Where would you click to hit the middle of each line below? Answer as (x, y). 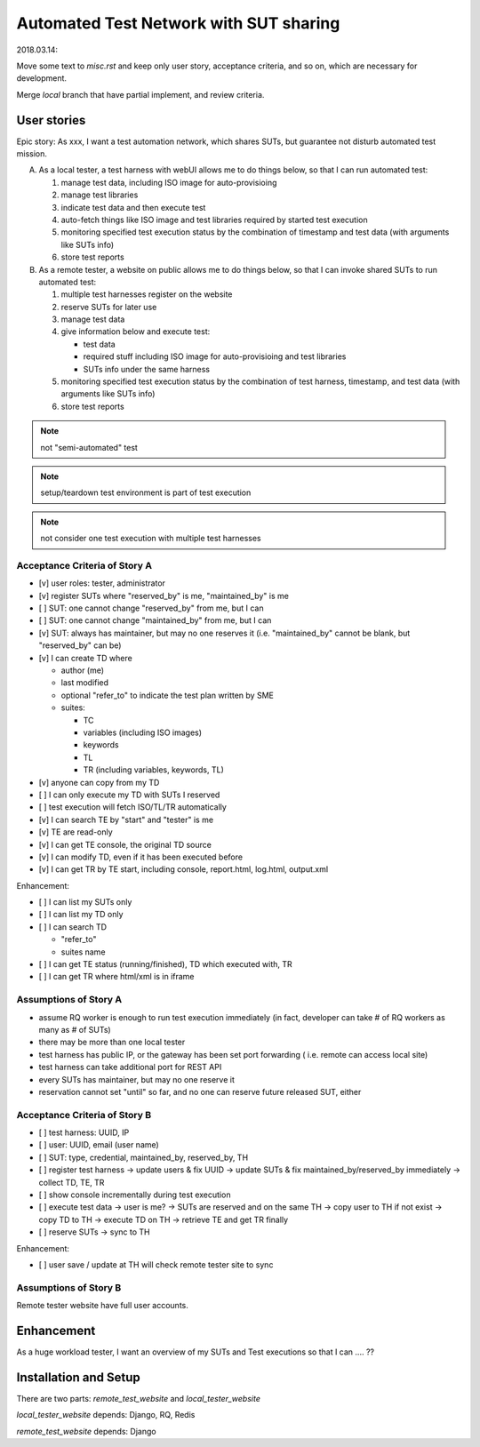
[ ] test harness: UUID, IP (84, 1132)
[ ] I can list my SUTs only (85, 902)
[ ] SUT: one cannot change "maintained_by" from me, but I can (155, 620)
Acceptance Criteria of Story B (84, 1115)
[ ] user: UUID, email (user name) (99, 1145)
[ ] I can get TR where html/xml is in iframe (116, 977)
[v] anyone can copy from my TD (99, 782)
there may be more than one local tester (112, 1042)
